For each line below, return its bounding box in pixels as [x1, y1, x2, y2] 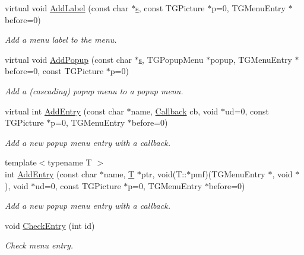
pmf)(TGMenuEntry [191, 167, 265, 180]
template [5, 156, 37, 168]
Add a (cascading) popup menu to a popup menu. [5, 84, 183, 97]
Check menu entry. [5, 239, 74, 251]
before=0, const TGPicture [5, 65, 104, 77]
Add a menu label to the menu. [5, 33, 117, 46]
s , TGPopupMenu [138, 53, 204, 65]
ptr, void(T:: [141, 167, 187, 180]
